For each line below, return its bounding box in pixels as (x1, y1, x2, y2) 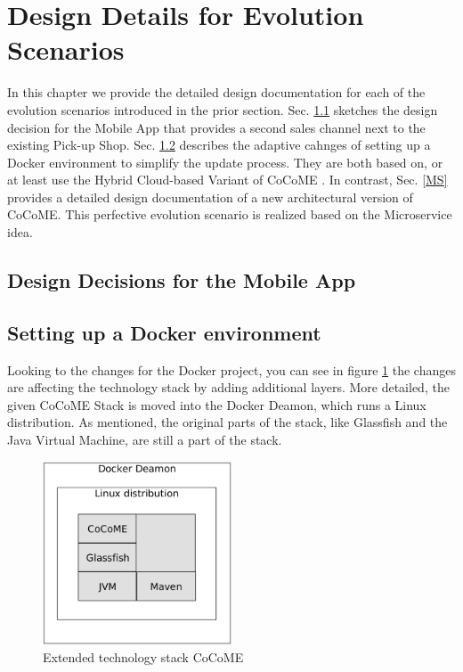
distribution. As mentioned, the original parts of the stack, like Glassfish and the (7, 413, 448, 431)
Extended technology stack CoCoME (43, 647, 244, 666)
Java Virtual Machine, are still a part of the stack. (7, 430, 282, 449)
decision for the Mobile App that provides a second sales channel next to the (7, 118, 426, 136)
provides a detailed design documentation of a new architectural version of (7, 187, 413, 206)
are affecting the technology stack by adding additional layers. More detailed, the (7, 378, 450, 397)
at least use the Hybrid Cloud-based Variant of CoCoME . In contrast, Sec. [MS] (7, 170, 448, 189)
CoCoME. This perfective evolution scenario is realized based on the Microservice (7, 205, 452, 224)
